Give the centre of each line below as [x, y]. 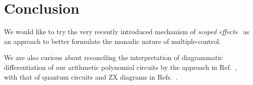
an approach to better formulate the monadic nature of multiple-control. [113, 41]
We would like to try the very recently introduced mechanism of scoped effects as [127, 32]
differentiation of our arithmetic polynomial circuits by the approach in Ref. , [121, 67]
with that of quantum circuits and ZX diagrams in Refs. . [91, 76]
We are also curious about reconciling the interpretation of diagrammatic [114, 57]
